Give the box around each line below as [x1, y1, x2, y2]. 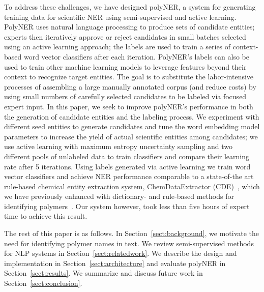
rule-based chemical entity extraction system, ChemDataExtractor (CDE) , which [4, 181, 260, 191]
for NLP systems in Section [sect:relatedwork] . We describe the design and [4, 248, 237, 258]
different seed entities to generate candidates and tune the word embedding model [4, 121, 260, 132]
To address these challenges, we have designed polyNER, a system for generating [4, 2, 256, 12]
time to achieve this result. [4, 211, 87, 221]
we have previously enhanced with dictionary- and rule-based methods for [4, 191, 234, 201]
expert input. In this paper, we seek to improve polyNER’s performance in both [4, 101, 253, 111]
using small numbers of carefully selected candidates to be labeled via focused [4, 91, 247, 102]
